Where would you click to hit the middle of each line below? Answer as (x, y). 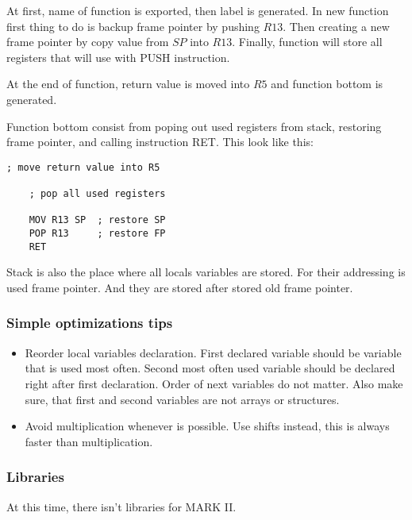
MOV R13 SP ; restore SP (97, 220)
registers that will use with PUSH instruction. (118, 57)
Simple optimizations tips (90, 323)
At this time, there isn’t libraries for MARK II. (121, 506)
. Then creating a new (336, 26)
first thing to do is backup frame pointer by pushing (133, 26)
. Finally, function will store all (307, 42)
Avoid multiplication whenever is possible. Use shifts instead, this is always (207, 426)
